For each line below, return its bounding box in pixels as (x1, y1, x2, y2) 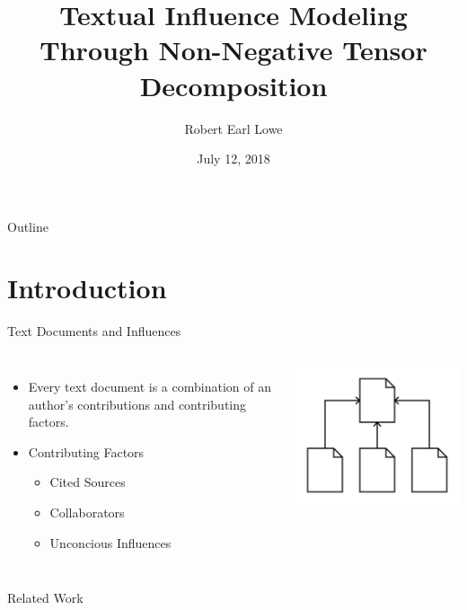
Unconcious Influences (49, 533, 172, 552)
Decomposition (139, 66, 328, 103)
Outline (7, 217, 48, 235)
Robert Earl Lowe (184, 119, 283, 137)
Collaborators (49, 502, 125, 521)
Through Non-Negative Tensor (40, 31, 427, 68)
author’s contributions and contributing (28, 394, 247, 413)
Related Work (7, 588, 84, 607)
